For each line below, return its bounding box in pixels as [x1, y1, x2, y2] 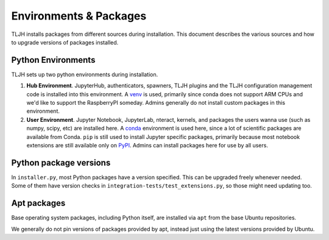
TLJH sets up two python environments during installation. [11, 71, 158, 78]
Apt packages [11, 198, 66, 208]
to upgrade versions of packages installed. [11, 38, 119, 46]
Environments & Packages [11, 9, 147, 23]
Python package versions [11, 157, 111, 168]
